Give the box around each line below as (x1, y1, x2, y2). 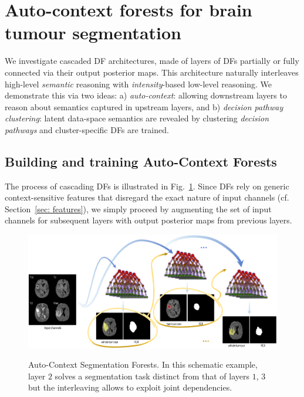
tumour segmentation (5, 21, 181, 45)
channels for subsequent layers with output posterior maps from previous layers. (5, 214, 292, 226)
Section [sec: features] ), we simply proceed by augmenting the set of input (5, 202, 272, 215)
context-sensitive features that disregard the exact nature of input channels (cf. (5, 191, 289, 203)
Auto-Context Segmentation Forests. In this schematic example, (28, 358, 258, 371)
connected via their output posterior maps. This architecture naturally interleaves (5, 66, 299, 78)
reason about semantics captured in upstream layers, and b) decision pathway (5, 100, 283, 113)
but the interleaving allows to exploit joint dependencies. (28, 381, 232, 393)
